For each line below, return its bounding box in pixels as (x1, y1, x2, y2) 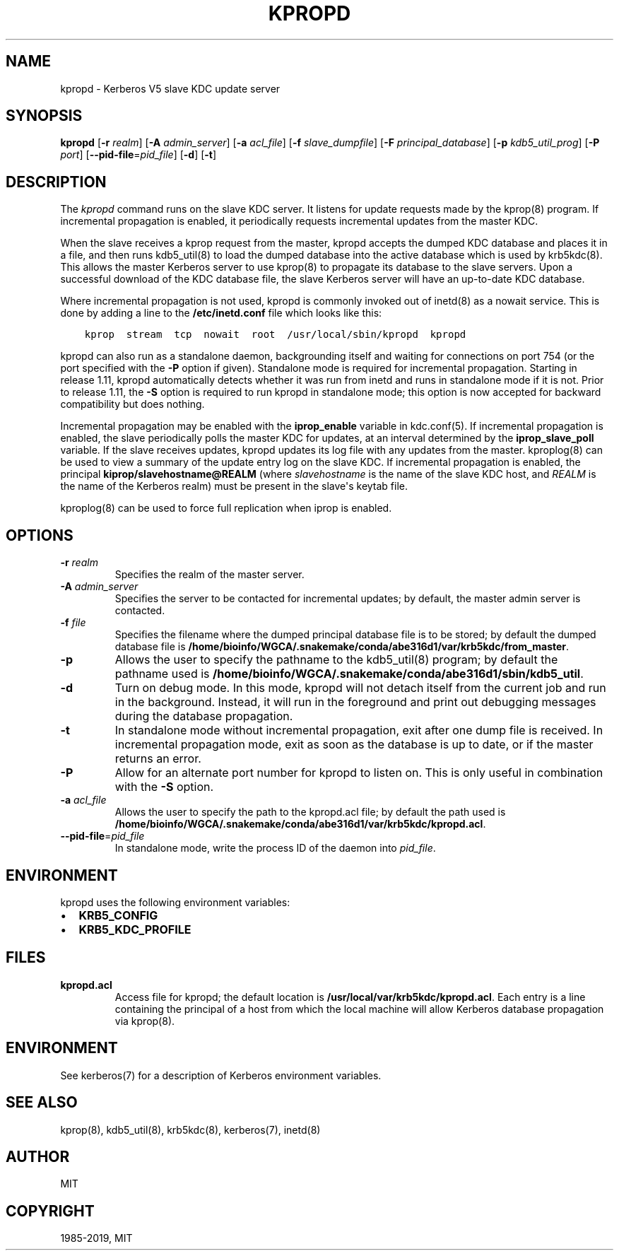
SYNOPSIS (6, 107, 83, 125)
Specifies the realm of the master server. (114, 568, 305, 581)
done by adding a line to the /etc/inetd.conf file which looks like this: (60, 307, 382, 319)
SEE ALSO (6, 1093, 78, 1112)
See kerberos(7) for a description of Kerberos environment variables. (60, 1069, 382, 1081)
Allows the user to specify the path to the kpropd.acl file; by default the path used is (114, 806, 506, 818)
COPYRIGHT (6, 1202, 95, 1220)
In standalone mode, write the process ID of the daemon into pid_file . (114, 842, 436, 855)
